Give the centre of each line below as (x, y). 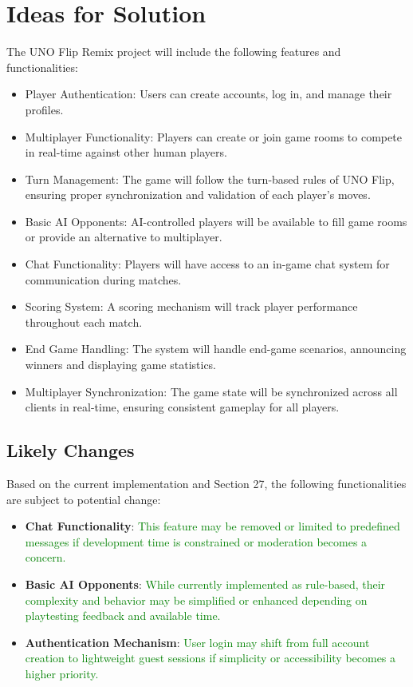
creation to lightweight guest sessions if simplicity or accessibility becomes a (210, 658)
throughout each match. (84, 322)
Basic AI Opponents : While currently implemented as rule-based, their (205, 584)
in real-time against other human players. (126, 152)
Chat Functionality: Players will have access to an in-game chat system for (207, 264)
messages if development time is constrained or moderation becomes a (196, 541)
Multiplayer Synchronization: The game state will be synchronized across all (211, 391)
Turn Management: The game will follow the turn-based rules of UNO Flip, (210, 179)
